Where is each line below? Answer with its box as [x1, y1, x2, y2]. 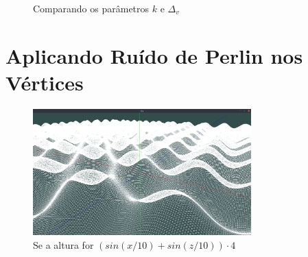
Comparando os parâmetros [33, 1, 150, 15]
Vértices [5, 68, 84, 96]
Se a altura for [33, 237, 94, 252]
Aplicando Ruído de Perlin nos [5, 41, 303, 69]
